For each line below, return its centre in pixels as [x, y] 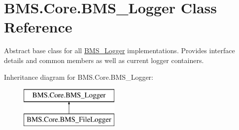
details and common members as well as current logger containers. [104, 60]
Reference [38, 27]
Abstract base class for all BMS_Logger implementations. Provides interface [119, 50]
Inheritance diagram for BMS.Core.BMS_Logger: [79, 77]
